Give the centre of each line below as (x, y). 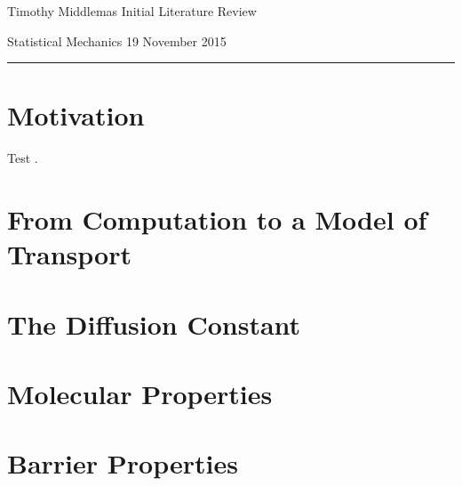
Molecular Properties (140, 394)
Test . (23, 158)
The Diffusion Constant (154, 324)
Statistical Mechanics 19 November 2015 (117, 40)
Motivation (76, 115)
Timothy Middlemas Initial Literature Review (132, 11)
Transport (69, 254)
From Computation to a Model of (217, 219)
